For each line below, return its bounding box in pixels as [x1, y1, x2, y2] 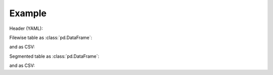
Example [9, 8, 47, 19]
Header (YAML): [9, 25, 43, 31]
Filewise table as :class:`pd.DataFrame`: [9, 34, 93, 41]
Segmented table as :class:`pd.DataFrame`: [9, 53, 100, 59]
